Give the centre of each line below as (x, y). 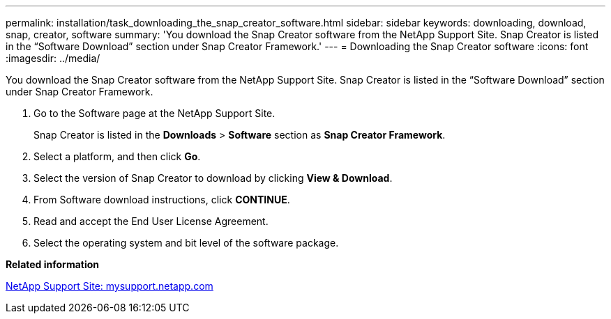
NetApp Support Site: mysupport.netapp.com (110, 286)
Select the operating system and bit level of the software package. (186, 243)
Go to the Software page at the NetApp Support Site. (154, 113)
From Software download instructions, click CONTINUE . (162, 200)
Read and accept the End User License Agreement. (151, 221)
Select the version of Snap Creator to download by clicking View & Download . (213, 178)
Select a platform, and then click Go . (117, 156)
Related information (53, 264)
